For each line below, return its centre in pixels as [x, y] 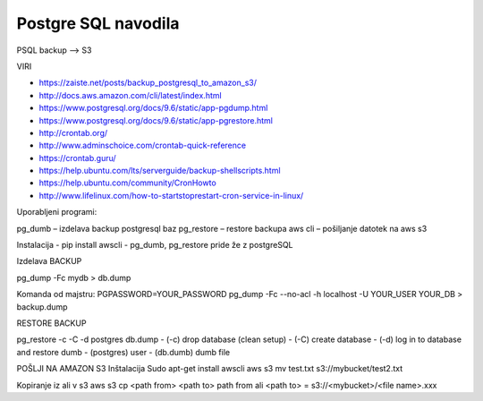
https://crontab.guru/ [77, 158]
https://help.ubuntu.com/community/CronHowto [127, 183]
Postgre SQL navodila [98, 23]
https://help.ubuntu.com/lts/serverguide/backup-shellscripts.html [160, 171]
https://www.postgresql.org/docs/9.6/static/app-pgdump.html [153, 108]
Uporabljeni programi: [57, 212]
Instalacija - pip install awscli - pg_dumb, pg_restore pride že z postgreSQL [155, 245]
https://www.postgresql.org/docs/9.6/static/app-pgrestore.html [156, 120]
